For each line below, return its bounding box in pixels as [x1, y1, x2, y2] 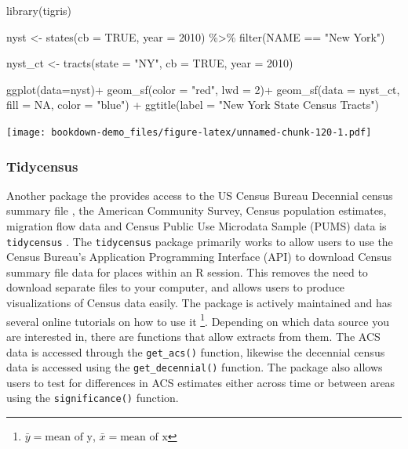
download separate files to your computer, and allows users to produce [6, 279, 345, 295]
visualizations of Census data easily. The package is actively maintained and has [6, 295, 392, 311]
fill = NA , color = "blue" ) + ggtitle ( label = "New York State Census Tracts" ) [6, 96, 379, 113]
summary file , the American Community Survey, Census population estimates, [6, 202, 387, 219]
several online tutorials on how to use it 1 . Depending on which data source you [6, 310, 389, 329]
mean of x [120, 432, 168, 444]
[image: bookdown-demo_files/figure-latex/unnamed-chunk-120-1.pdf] [6, 126, 372, 138]
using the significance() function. [6, 389, 179, 406]
